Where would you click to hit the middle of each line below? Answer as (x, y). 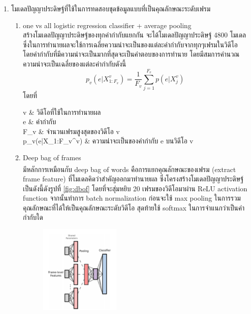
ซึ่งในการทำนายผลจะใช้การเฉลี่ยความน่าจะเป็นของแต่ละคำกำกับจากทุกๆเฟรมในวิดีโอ (130, 44)
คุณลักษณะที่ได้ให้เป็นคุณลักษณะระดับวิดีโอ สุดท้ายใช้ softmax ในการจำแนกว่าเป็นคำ (134, 207)
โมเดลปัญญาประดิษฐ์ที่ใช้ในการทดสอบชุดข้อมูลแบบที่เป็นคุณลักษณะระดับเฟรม (111, 8)
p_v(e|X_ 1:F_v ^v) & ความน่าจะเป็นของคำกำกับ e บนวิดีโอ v (108, 141)
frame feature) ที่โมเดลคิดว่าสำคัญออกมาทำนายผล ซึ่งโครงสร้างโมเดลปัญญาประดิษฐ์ (133, 178)
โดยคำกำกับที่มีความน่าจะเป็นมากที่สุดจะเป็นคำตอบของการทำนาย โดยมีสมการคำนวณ (131, 54)
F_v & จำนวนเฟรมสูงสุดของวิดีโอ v (71, 131)
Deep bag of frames (52, 157)
